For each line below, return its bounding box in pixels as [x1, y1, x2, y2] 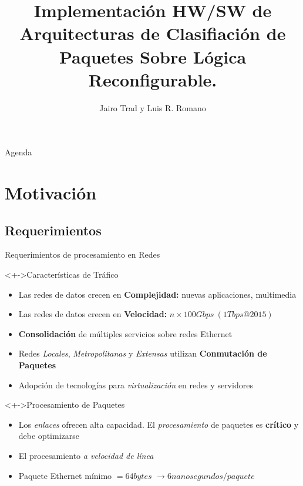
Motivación [5, 181, 97, 205]
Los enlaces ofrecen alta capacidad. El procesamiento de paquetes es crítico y [18, 418, 299, 430]
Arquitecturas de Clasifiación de [19, 21, 286, 45]
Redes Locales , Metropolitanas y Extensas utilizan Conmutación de [18, 347, 267, 359]
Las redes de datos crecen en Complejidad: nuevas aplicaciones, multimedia [18, 288, 297, 300]
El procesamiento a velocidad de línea [18, 449, 154, 461]
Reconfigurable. [88, 67, 217, 91]
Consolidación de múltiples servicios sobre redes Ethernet [18, 327, 233, 339]
